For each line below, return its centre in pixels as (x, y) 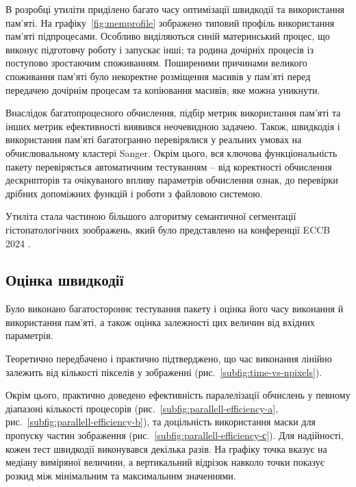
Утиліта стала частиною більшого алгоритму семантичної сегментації (151, 216)
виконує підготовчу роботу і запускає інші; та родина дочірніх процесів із (160, 49)
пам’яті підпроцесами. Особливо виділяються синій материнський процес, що (168, 36)
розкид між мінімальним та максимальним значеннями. (121, 475)
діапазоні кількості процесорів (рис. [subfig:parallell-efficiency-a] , (142, 408)
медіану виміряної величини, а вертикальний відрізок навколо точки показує (165, 462)
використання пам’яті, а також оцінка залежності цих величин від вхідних (160, 322)
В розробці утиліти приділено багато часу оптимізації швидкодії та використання (175, 9)
